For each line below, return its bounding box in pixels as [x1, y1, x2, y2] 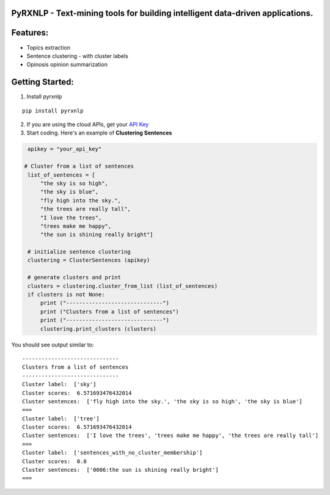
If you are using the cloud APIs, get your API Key [26, 121, 149, 128]
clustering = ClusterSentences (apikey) [28, 257, 150, 264]
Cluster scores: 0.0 [22, 458, 87, 464]
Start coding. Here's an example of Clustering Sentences [26, 129, 172, 137]
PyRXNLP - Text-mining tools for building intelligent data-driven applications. [11, 8, 313, 18]
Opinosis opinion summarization [26, 61, 108, 68]
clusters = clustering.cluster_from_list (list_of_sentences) [28, 282, 218, 290]
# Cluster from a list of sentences [24, 163, 134, 170]
